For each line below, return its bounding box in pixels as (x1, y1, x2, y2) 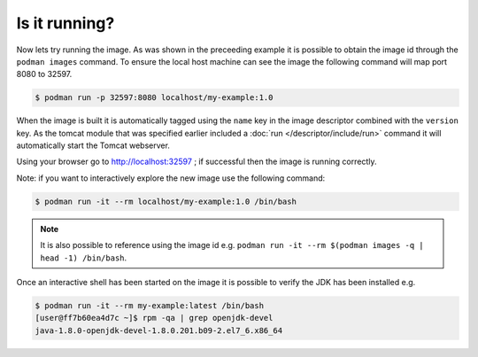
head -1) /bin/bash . (40, 252, 127, 263)
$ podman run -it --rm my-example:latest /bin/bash (35, 300, 265, 310)
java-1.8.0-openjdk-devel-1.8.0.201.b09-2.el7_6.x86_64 (35, 325, 283, 336)
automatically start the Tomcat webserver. (16, 140, 170, 151)
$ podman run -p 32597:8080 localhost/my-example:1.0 (35, 93, 274, 103)
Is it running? (16, 13, 115, 33)
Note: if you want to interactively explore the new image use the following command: (16, 173, 326, 183)
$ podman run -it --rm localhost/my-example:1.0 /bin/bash (35, 196, 297, 206)
